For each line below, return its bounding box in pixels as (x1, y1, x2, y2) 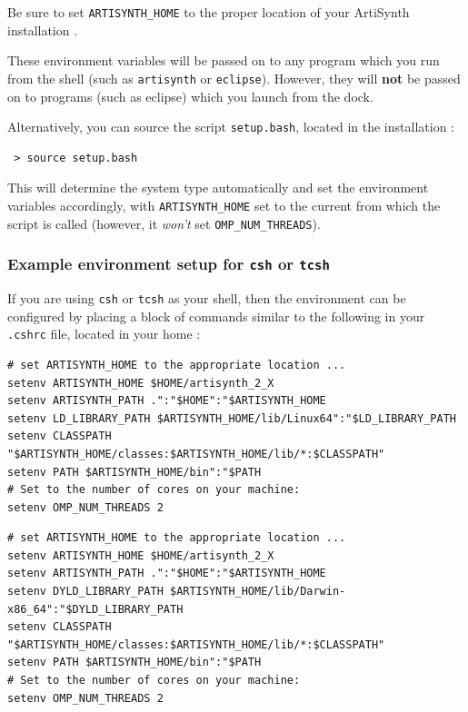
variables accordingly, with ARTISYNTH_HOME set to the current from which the (7, 195, 441, 214)
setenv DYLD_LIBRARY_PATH (7, 585, 164, 598)
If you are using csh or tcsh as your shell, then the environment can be (7, 289, 406, 308)
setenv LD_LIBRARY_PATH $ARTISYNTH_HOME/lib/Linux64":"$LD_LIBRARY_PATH (7, 411, 456, 425)
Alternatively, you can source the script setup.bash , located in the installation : (7, 117, 454, 136)
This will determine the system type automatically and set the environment (7, 178, 429, 197)
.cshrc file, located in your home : (7, 324, 201, 343)
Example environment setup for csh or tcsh (7, 252, 330, 275)
